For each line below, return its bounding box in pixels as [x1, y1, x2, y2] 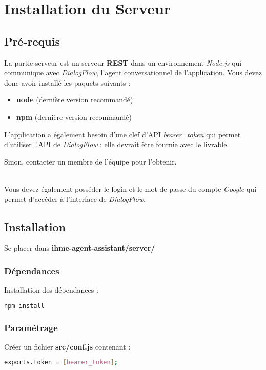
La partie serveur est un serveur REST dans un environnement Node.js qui [4, 57, 242, 68]
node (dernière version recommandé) [16, 94, 133, 105]
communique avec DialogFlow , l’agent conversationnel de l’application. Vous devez [4, 67, 262, 78]
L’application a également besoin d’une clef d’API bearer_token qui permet [4, 129, 241, 139]
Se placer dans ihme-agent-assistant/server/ [4, 242, 155, 253]
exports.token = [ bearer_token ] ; [4, 359, 118, 366]
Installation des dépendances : [4, 284, 98, 295]
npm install [4, 302, 45, 310]
